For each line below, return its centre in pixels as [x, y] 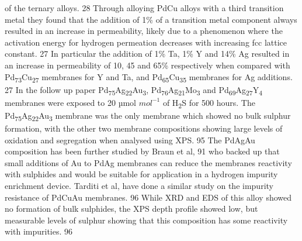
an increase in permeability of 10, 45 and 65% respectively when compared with [147, 65]
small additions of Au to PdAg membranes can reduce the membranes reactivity [148, 162]
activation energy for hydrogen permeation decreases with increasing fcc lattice [146, 42]
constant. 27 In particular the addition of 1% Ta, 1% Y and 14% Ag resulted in [147, 54]
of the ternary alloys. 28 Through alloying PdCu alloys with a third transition [144, 8]
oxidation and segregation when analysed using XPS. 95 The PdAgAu [130, 140]
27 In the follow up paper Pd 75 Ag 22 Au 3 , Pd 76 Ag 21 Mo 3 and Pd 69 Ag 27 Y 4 [133, 90]
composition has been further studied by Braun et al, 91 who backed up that [142, 151]
